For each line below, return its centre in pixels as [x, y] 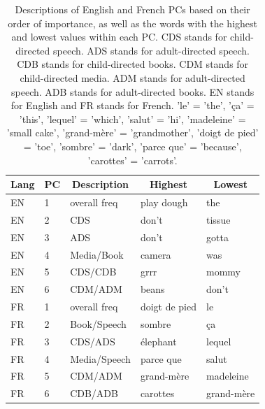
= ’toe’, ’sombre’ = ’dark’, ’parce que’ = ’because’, [132, 146]
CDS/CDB [93, 272]
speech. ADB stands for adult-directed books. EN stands [133, 91]
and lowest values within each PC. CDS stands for [119, 37]
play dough [164, 202]
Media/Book [97, 254]
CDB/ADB [94, 393]
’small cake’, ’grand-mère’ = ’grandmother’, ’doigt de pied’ [132, 132]
